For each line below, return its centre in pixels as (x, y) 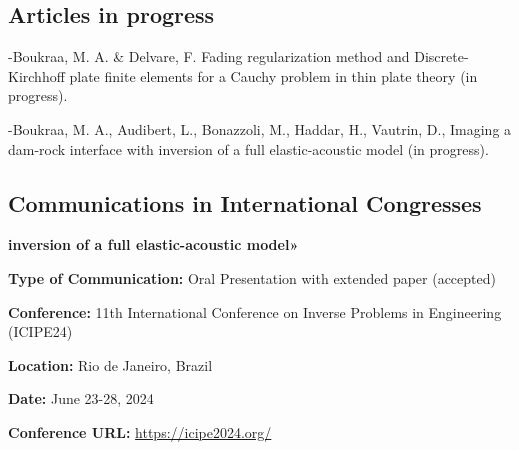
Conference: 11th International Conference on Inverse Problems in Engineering (255, 311)
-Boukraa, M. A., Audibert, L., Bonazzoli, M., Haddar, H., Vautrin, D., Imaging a (260, 128)
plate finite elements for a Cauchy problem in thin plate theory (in (273, 75)
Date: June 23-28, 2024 (81, 398)
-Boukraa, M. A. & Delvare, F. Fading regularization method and (209, 56)
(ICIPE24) (40, 331)
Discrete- (441, 56)
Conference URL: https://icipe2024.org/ (140, 431)
